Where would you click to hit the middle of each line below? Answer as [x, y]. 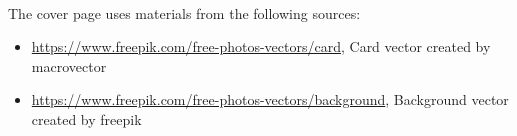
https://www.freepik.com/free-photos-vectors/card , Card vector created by [261, 46]
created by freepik [86, 118]
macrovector [69, 65]
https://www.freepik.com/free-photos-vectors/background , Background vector [270, 99]
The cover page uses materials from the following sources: [184, 12]
